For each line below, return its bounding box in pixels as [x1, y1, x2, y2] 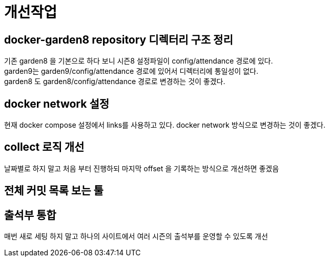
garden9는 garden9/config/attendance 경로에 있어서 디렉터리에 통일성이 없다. [4, 67, 258, 76]
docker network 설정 [4, 97, 110, 110]
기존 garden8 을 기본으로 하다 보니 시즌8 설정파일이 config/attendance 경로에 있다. [4, 56, 273, 66]
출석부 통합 [4, 208, 56, 222]
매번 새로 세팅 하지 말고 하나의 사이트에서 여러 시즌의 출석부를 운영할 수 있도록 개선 [4, 232, 268, 241]
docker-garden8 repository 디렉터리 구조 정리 [4, 33, 233, 46]
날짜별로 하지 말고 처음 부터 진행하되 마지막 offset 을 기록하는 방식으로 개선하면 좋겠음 [4, 164, 279, 173]
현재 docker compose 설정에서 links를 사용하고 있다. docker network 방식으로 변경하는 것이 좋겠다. [4, 121, 326, 130]
